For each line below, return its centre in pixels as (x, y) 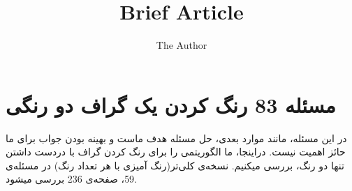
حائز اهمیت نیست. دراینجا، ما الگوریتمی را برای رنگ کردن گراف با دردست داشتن (176, 152)
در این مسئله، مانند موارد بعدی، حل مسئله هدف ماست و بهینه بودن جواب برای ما (176, 138)
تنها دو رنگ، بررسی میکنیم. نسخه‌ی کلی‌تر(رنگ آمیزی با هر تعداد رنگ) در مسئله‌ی (175, 165)
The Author (182, 45)
